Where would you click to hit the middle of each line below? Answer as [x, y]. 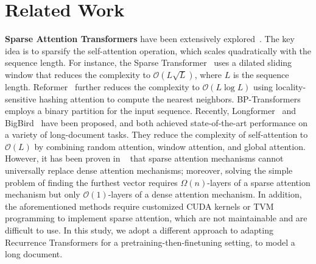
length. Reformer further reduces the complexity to [102, 86]
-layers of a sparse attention [259, 182]
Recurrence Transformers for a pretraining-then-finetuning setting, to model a [150, 242]
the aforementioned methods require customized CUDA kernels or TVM [139, 206]
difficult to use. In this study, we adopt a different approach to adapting [139, 230]
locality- [291, 86]
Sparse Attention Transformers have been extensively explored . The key [150, 39]
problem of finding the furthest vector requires [91, 182]
